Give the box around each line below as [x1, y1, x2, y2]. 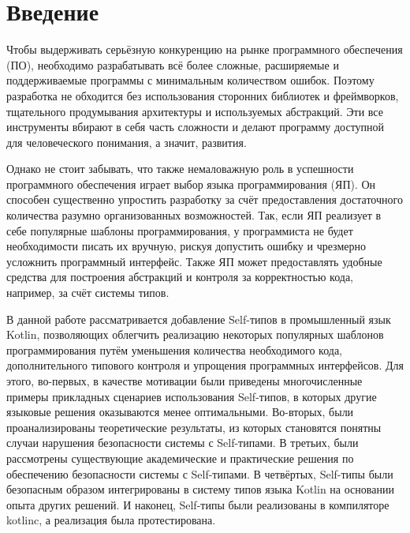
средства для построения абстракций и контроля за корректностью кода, [6, 268, 353, 285]
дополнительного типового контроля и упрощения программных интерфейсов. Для [6, 357, 404, 373]
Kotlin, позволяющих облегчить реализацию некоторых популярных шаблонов [6, 326, 384, 343]
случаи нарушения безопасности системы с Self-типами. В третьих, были [6, 434, 359, 451]
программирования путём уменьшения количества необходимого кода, [6, 341, 343, 358]
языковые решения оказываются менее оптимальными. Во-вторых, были [6, 404, 354, 420]
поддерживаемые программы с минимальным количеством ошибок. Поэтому [6, 72, 375, 88]
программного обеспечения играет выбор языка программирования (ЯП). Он [6, 175, 376, 192]
